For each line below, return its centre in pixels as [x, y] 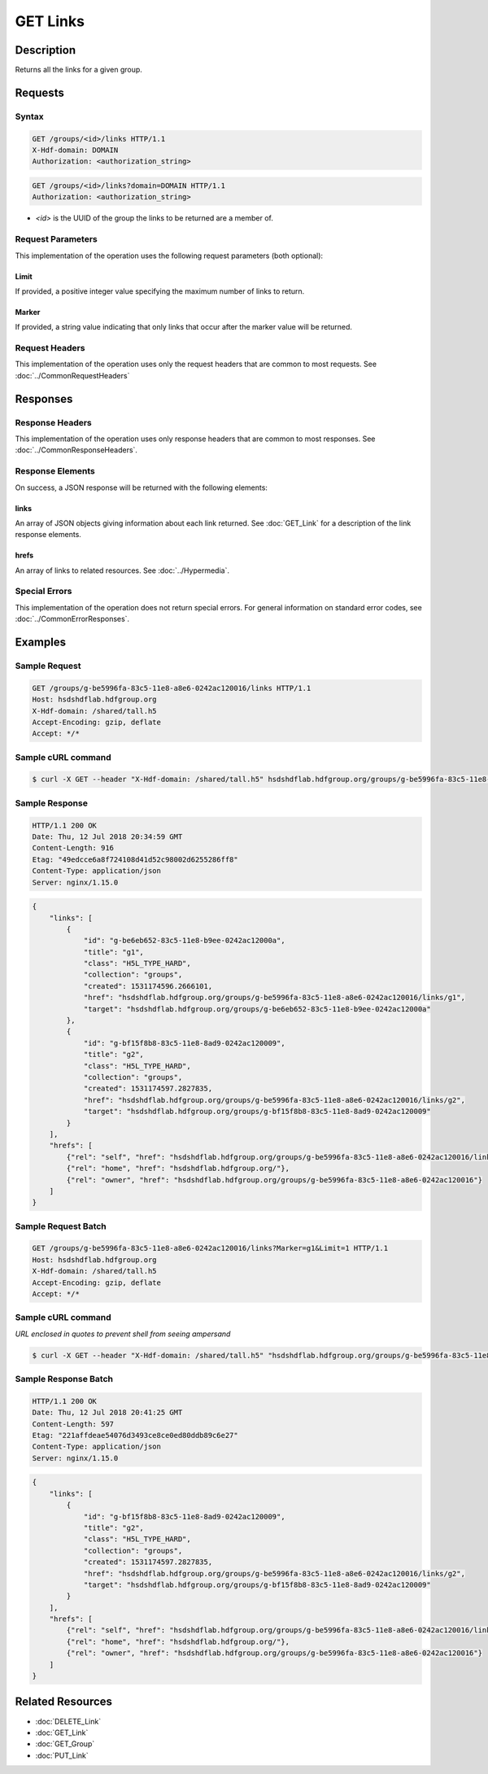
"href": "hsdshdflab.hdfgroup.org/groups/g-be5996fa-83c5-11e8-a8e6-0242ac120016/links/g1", [274, 998]
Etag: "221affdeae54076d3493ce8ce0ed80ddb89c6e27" [135, 1435]
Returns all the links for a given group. [78, 70]
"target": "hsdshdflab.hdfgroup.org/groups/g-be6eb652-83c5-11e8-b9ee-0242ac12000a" [257, 1009]
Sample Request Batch [61, 1226]
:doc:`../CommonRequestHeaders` [72, 375]
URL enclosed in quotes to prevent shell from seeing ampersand [123, 1334]
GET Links [50, 21]
